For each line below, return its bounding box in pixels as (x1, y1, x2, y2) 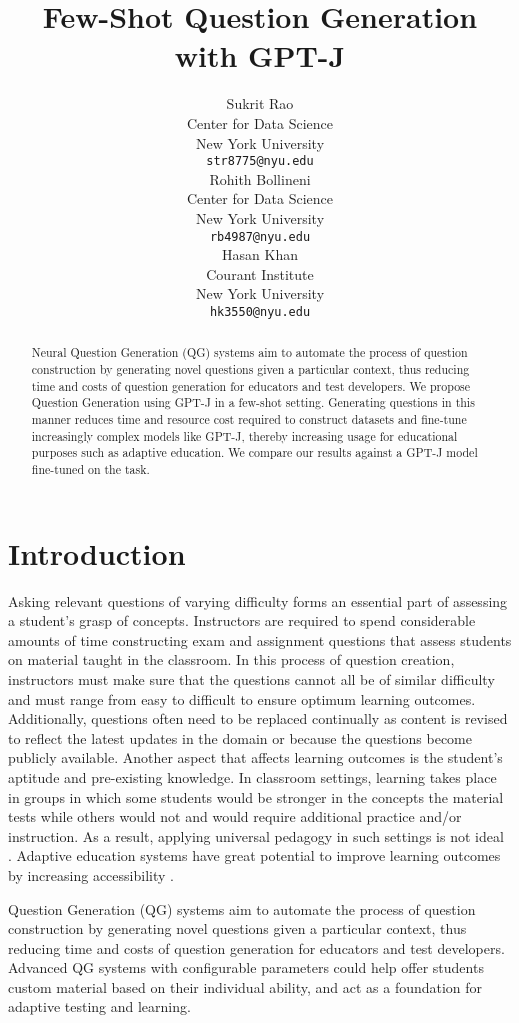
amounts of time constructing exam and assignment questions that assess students (8, 629, 512, 650)
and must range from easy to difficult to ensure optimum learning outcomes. (8, 688, 476, 709)
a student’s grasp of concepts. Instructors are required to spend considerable (8, 610, 476, 631)
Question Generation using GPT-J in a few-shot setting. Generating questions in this (31, 394, 475, 411)
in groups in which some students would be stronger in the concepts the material (8, 786, 504, 807)
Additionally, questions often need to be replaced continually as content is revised (8, 708, 508, 729)
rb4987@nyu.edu (209, 229, 311, 244)
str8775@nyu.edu (206, 154, 314, 169)
